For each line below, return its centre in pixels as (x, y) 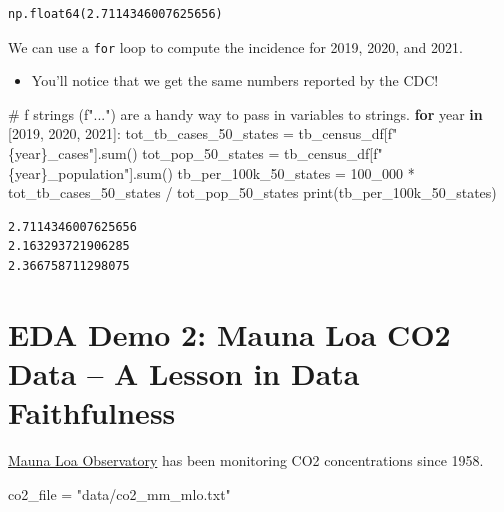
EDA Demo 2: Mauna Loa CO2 (229, 333)
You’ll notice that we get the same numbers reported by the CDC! (235, 80)
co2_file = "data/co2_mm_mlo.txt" (119, 493)
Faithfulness (92, 412)
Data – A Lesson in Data (184, 372)
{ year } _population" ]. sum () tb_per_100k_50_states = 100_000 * (211, 172)
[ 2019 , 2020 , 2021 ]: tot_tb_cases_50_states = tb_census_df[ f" (203, 133)
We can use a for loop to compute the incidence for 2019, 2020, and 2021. (235, 46)
